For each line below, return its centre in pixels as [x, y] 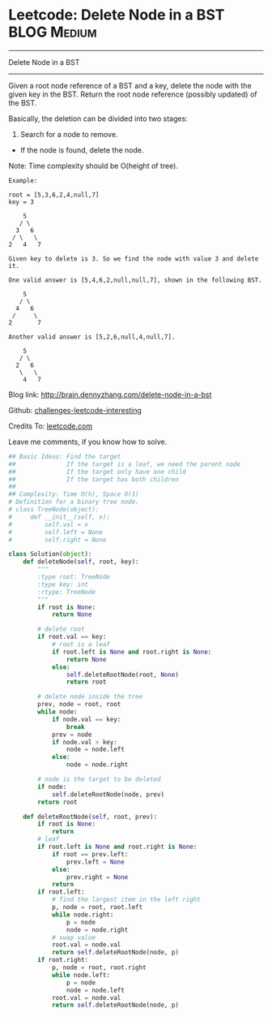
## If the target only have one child [97, 472]
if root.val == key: [72, 637]
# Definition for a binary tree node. [74, 502]
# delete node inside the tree [90, 697]
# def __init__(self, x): [59, 517]
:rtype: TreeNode [66, 592]
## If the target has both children [94, 479]
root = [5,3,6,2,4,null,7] [54, 195]
